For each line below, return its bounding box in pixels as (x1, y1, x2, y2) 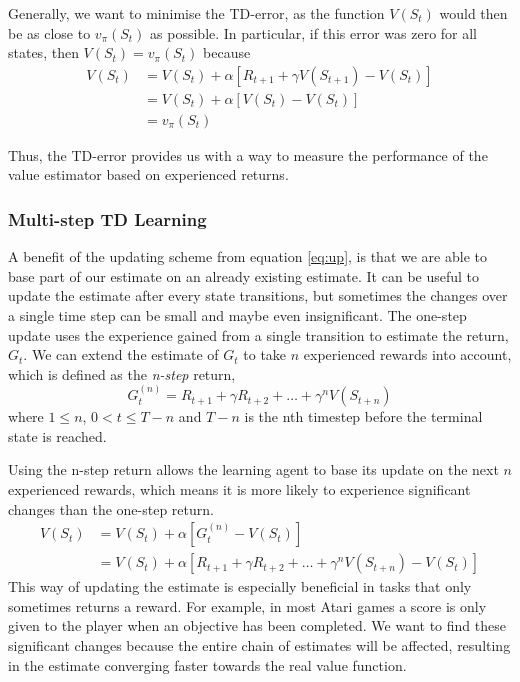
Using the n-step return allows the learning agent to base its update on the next (8, 459, 499, 480)
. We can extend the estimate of (23, 344, 219, 365)
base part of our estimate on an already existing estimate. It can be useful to (8, 265, 480, 286)
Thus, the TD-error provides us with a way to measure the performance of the (8, 144, 488, 165)
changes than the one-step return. (8, 498, 214, 519)
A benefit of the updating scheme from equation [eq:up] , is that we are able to (8, 246, 487, 267)
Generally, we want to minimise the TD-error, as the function (8, 3, 385, 23)
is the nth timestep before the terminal (244, 406, 483, 427)
